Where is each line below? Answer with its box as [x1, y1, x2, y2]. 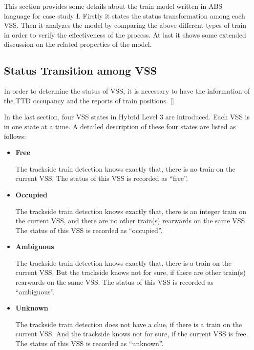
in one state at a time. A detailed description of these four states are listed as [4, 121, 236, 131]
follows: [4, 131, 26, 141]
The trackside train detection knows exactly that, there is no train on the [15, 163, 235, 174]
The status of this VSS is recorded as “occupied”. [15, 225, 163, 235]
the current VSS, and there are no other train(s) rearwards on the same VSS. [15, 215, 247, 226]
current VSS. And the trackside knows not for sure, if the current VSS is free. [15, 329, 248, 339]
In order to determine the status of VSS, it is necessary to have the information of [4, 86, 250, 96]
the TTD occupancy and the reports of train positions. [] [4, 95, 174, 105]
